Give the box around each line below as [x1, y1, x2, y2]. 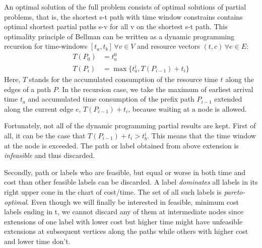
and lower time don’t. [4, 235, 71, 246]
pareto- [224, 186, 245, 197]
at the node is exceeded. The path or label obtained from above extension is [4, 140, 239, 150]
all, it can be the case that [4, 130, 86, 140]
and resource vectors [137, 41, 200, 51]
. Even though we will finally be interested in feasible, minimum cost [27, 196, 239, 207]
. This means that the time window [147, 130, 256, 140]
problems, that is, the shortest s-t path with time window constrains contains [4, 11, 243, 22]
